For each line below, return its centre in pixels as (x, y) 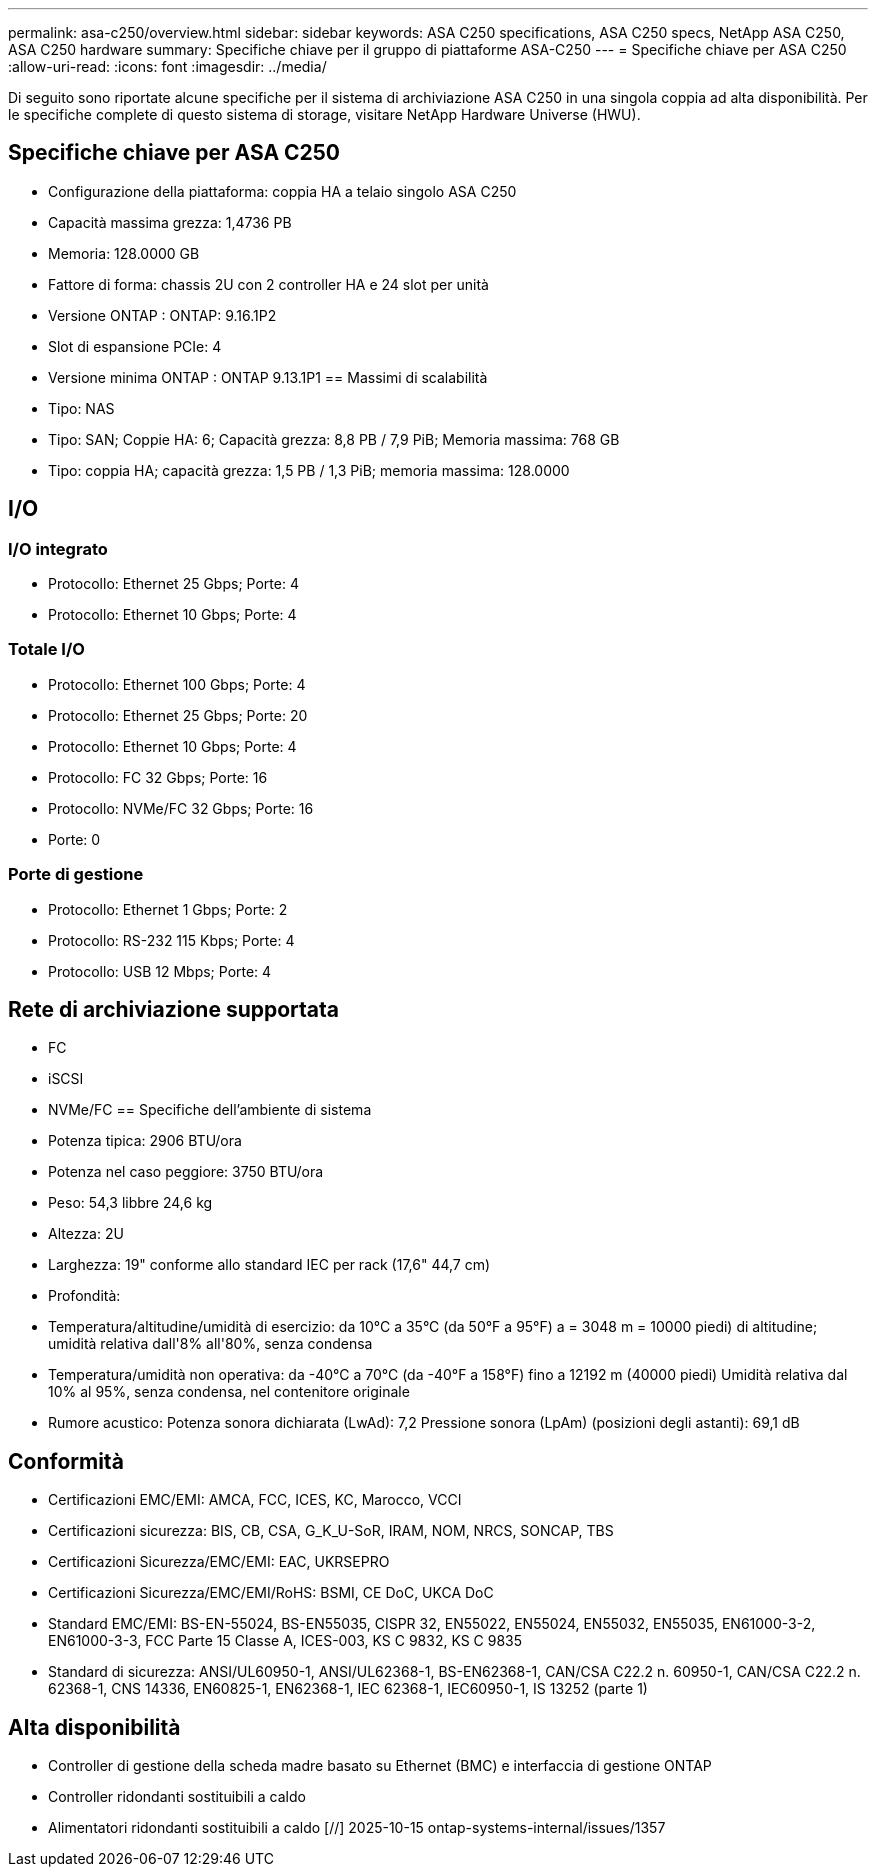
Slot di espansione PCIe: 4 (135, 346)
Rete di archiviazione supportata (174, 1009)
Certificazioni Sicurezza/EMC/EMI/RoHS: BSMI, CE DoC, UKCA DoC (271, 1593)
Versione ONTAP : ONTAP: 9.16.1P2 (162, 315)
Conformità (66, 1461)
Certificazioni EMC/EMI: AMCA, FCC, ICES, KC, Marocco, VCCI (255, 1500)
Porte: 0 (74, 839)
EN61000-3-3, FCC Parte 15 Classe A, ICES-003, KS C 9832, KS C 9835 (285, 1641)
